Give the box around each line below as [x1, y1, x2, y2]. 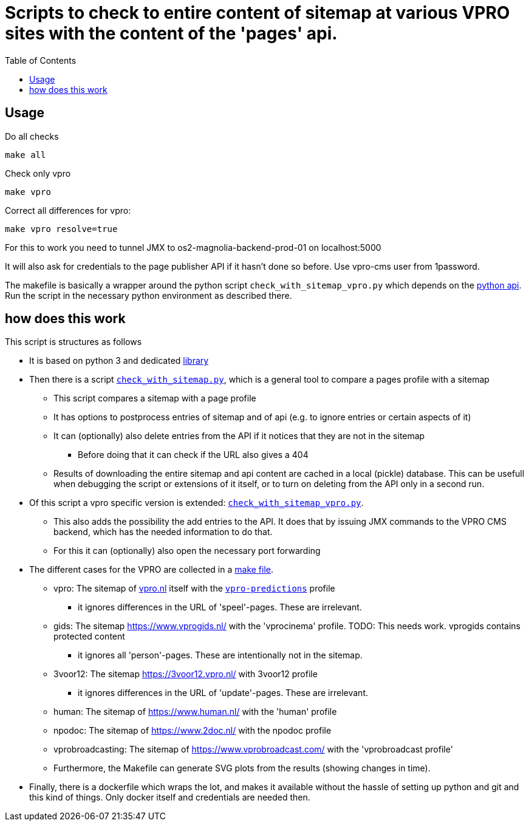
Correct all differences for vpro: [5, 205, 131, 216]
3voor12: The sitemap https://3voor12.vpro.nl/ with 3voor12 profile [53, 669, 318, 680]
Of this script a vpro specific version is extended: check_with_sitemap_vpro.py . [29, 497, 364, 508]
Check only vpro [5, 168, 71, 179]
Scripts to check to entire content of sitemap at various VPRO [5, 2, 510, 23]
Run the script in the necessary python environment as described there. [5, 290, 292, 301]
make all [5, 149, 46, 160]
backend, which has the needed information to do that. [53, 527, 273, 538]
